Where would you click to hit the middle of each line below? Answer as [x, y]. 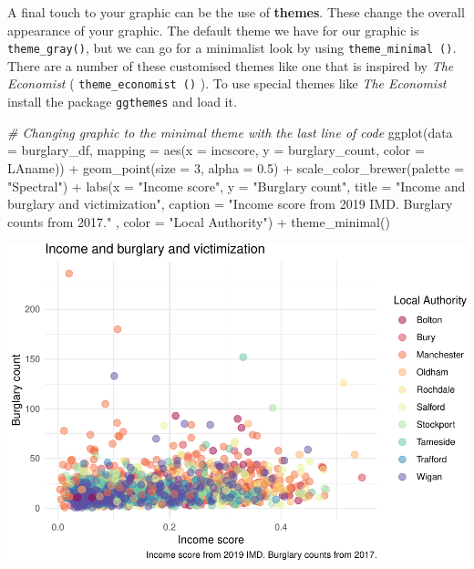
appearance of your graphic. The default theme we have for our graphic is [213, 30]
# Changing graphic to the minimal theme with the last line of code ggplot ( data [230, 132]
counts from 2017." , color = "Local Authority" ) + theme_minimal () [199, 221]
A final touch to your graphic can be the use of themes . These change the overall [236, 12]
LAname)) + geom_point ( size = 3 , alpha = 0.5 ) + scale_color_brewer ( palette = [236, 167]
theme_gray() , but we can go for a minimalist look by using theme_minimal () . [232, 48]
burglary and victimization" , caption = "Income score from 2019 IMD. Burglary [230, 204]
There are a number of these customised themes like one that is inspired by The [231, 65]
